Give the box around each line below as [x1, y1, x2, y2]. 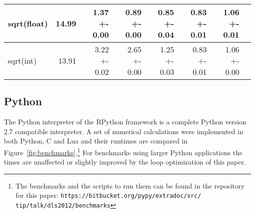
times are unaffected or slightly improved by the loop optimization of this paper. [4, 157, 246, 167]
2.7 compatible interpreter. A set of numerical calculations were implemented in [4, 126, 243, 136]
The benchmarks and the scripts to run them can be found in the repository [15, 180, 245, 190]
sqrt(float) [8, 18, 48, 29]
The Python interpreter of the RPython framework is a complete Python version [4, 117, 247, 127]
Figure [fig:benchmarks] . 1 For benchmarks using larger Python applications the [4, 145, 243, 157]
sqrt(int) [8, 55, 37, 66]
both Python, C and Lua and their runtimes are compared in [4, 136, 188, 146]
